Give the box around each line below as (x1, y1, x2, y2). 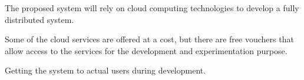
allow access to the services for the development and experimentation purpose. (5, 44, 288, 56)
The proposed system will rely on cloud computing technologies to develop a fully (5, 2, 299, 14)
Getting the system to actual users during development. (5, 64, 206, 76)
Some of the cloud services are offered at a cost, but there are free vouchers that (5, 33, 294, 45)
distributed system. (5, 13, 74, 25)
